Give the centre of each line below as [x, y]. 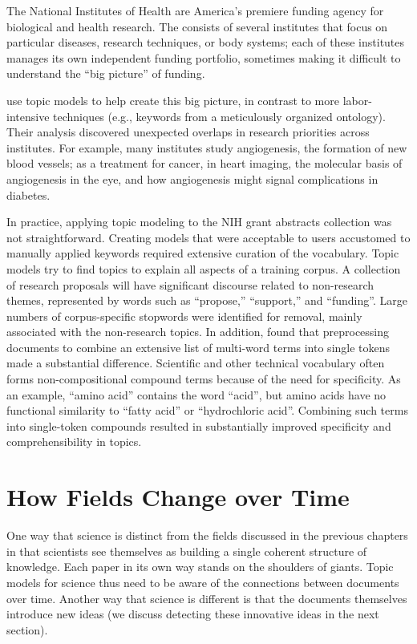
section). [27, 629]
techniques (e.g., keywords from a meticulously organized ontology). [219, 116]
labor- [357, 100]
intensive [28, 116]
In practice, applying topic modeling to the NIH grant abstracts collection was [199, 222]
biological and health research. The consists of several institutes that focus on [197, 26]
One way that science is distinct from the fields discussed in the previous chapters [207, 535]
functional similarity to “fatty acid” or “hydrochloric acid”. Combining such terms [207, 410]
